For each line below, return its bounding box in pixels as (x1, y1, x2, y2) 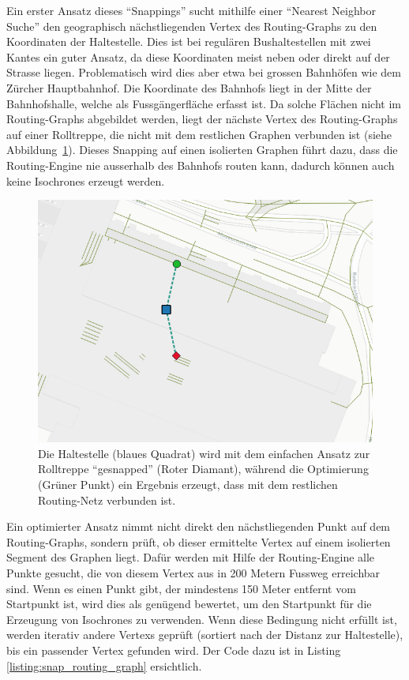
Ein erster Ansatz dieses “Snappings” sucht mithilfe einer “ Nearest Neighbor (6, 2, 376, 18)
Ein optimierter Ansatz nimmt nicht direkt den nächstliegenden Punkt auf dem (6, 518, 391, 535)
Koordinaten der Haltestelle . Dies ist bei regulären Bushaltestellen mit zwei (6, 33, 371, 50)
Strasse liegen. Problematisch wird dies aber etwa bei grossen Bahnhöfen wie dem (6, 64, 401, 81)
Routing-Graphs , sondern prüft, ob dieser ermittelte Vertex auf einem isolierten (6, 533, 391, 550)
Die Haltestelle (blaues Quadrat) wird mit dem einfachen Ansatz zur (38, 445, 370, 461)
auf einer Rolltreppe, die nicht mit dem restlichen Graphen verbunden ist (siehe (6, 126, 392, 142)
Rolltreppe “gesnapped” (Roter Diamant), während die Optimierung (38, 460, 369, 477)
